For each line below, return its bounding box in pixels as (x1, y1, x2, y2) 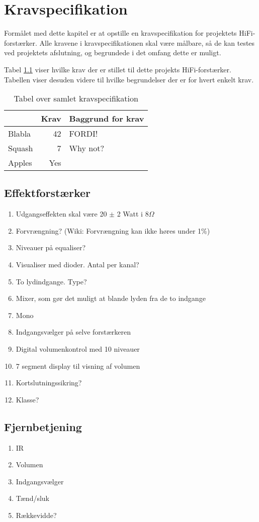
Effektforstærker (4, 185, 91, 200)
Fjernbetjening (4, 419, 82, 434)
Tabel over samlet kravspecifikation (14, 92, 138, 105)
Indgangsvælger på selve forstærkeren (16, 327, 131, 337)
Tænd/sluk (16, 493, 50, 503)
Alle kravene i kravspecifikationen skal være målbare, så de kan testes (39, 37, 255, 48)
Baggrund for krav (69, 113, 144, 125)
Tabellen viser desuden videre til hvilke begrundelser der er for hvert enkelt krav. (4, 74, 254, 84)
